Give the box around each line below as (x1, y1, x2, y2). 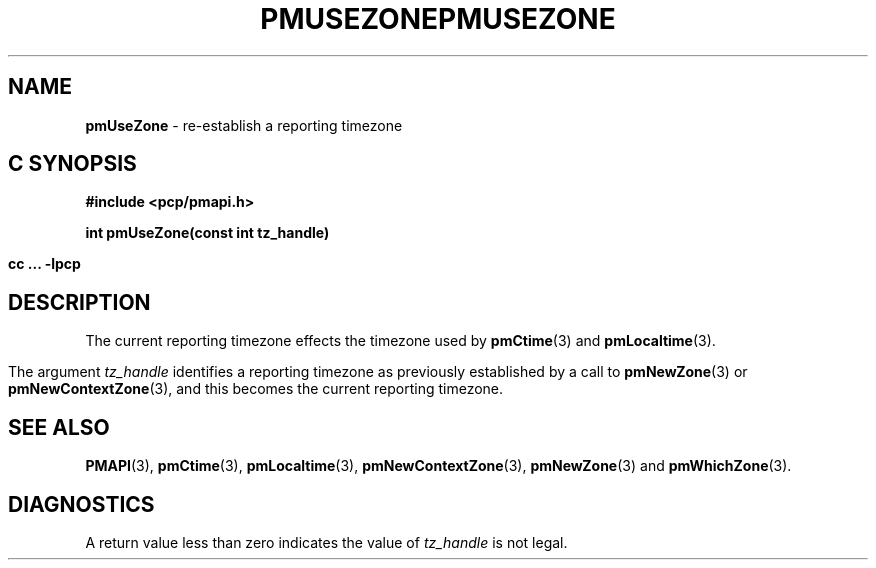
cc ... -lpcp (8, 255, 81, 273)
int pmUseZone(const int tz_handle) (85, 224, 330, 242)
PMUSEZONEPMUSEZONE (260, 2, 616, 36)
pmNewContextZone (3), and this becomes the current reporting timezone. (8, 380, 504, 398)
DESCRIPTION (8, 289, 151, 315)
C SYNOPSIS (8, 151, 137, 177)
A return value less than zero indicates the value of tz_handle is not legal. (85, 533, 568, 551)
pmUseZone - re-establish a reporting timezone (85, 116, 403, 134)
